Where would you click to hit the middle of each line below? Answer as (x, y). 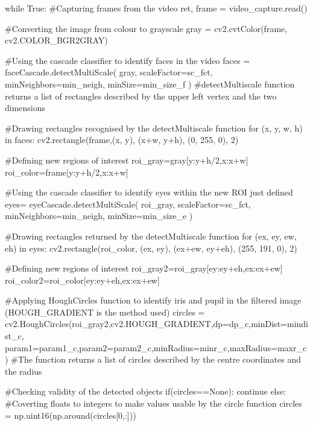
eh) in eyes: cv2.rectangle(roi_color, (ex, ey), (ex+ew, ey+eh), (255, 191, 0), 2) (151, 248)
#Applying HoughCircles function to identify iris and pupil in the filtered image (153, 300)
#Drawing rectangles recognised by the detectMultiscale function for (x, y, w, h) (154, 128)
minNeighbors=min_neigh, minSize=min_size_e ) (99, 216)
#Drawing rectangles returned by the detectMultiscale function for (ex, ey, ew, (151, 236)
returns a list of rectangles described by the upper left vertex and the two (141, 96)
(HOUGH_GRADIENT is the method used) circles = (105, 312)
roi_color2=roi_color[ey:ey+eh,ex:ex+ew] (82, 280)
